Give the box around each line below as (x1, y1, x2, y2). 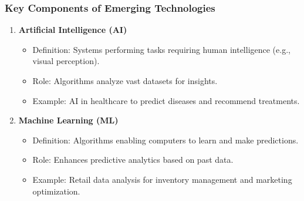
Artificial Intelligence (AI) (18, 24, 127, 36)
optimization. (32, 185, 80, 197)
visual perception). (32, 55, 100, 67)
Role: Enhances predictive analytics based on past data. (32, 153, 234, 166)
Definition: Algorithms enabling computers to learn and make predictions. (32, 133, 299, 146)
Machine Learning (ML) (18, 114, 119, 126)
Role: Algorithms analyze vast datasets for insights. (32, 75, 218, 86)
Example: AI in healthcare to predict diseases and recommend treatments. (32, 94, 300, 106)
